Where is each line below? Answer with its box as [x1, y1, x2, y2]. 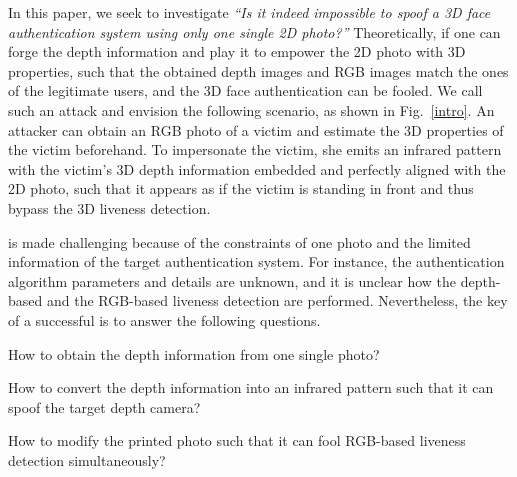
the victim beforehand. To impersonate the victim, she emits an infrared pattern [8, 139, 502, 160]
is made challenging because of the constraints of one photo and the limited [8, 231, 471, 252]
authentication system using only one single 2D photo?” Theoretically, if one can [8, 21, 501, 42]
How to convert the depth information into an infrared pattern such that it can [8, 377, 494, 398]
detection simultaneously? [8, 449, 166, 470]
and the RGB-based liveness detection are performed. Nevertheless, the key [46, 290, 508, 311]
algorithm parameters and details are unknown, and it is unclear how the [8, 270, 457, 291]
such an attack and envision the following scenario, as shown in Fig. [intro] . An [8, 99, 495, 120]
